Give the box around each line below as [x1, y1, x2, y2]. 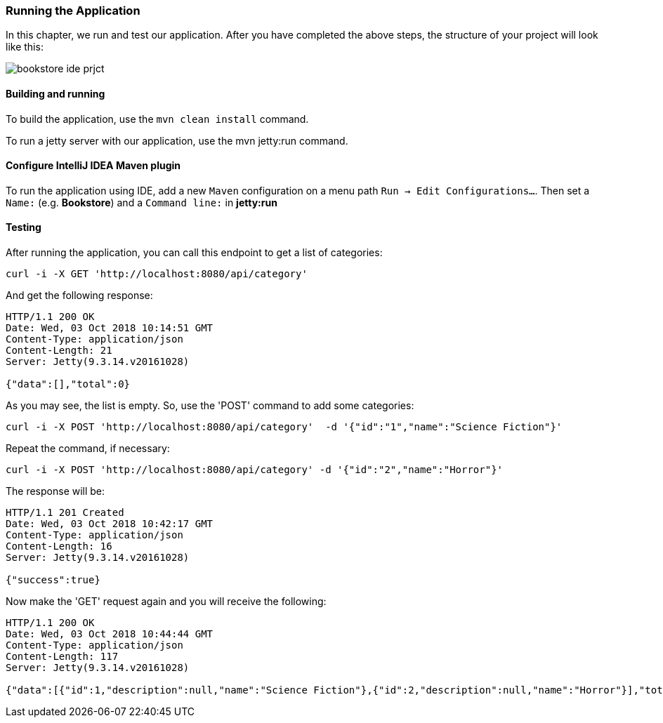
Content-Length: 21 [6, 345, 112, 357]
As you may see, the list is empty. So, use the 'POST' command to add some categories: [6, 399, 414, 412]
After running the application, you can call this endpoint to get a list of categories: [6, 246, 383, 259]
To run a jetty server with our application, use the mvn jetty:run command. [6, 134, 348, 147]
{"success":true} [6, 574, 100, 586]
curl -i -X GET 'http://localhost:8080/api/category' [6, 268, 308, 280]
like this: [6, 41, 44, 53]
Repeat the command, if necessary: [6, 442, 170, 455]
